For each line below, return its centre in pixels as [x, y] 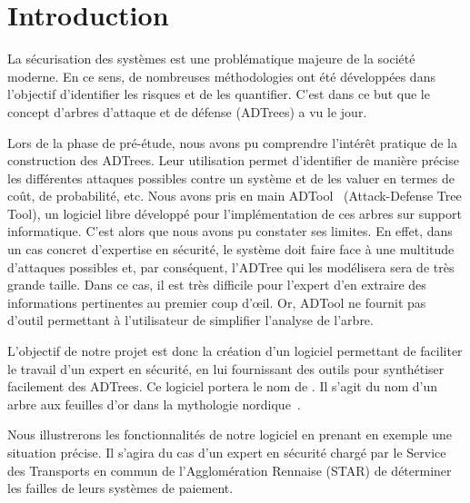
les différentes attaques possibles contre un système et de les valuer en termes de [231, 178]
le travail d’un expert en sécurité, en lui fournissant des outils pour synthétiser [226, 368]
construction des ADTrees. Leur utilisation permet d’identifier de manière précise [233, 160]
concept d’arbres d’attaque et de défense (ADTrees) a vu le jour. [187, 111]
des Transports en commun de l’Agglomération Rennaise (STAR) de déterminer [230, 470]
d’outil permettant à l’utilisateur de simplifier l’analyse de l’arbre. [190, 320]
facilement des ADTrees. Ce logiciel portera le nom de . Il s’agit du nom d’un [223, 386]
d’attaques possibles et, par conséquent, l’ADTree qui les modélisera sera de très [231, 266]
